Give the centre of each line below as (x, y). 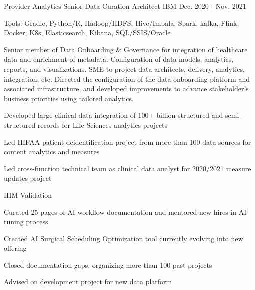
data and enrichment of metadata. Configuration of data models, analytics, (119, 59)
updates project (28, 178)
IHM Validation (28, 195)
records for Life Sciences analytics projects (103, 125)
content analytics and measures (52, 152)
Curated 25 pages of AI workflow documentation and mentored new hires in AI (125, 212)
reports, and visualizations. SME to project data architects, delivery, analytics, (124, 69)
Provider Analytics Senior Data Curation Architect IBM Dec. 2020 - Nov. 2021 (125, 6)
